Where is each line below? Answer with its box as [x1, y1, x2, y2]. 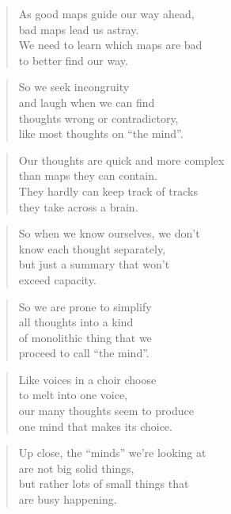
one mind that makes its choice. [18, 417, 172, 434]
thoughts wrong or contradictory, [18, 109, 179, 126]
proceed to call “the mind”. [18, 345, 150, 361]
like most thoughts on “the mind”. [18, 125, 184, 142]
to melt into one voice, [18, 386, 128, 403]
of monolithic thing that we [18, 329, 152, 345]
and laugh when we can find [18, 93, 155, 110]
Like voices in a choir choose [18, 371, 157, 387]
